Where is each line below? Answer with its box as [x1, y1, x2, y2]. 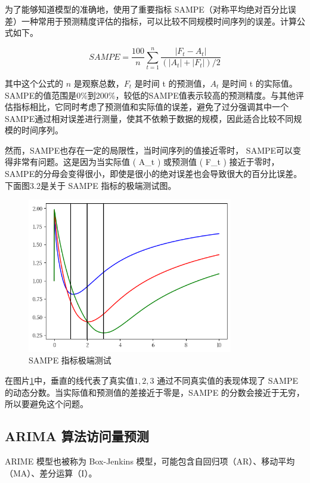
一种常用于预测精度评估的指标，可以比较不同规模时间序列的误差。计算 [21, 14, 297, 27]
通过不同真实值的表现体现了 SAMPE [157, 374, 298, 386]
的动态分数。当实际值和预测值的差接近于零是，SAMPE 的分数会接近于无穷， [5, 386, 305, 398]
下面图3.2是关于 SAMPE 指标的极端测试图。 [5, 179, 176, 191]
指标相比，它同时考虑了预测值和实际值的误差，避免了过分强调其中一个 [13, 100, 289, 113]
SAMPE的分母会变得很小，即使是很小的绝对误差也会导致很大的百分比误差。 [5, 167, 302, 180]
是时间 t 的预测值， [134, 77, 210, 89]
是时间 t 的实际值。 [222, 77, 297, 89]
